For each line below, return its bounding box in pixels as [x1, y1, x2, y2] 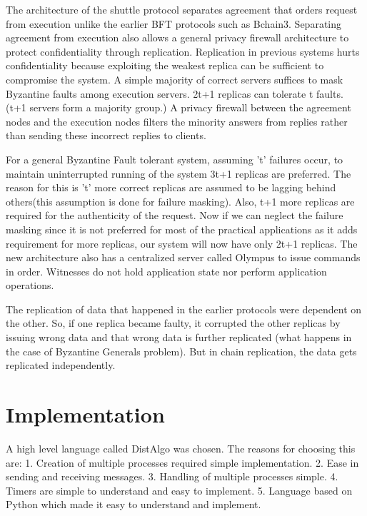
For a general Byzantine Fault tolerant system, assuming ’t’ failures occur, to [6, 151, 343, 166]
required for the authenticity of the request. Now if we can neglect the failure [6, 208, 343, 223]
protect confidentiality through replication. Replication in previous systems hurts [6, 44, 360, 59]
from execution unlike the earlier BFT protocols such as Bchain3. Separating [6, 16, 342, 31]
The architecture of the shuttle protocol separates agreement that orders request [6, 2, 358, 16]
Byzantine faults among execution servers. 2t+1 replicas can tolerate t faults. [6, 86, 343, 101]
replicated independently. [6, 358, 116, 373]
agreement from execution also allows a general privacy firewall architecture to [6, 30, 349, 45]
